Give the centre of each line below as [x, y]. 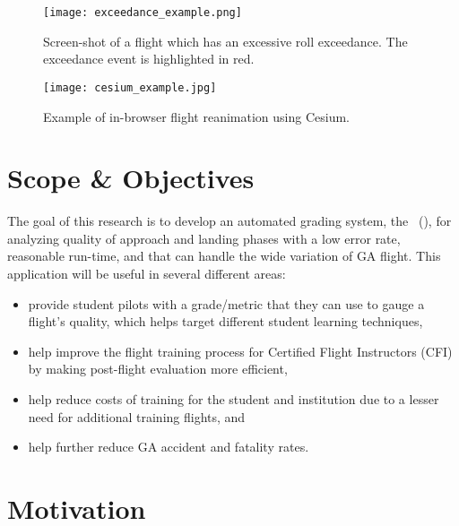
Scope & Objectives [131, 178]
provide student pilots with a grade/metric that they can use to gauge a [226, 303]
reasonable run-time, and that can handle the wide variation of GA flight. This [224, 256]
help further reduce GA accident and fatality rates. [169, 447]
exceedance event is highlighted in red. [149, 59]
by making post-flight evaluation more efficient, [158, 369]
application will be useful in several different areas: [147, 273]
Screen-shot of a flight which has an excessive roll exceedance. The [225, 41]
